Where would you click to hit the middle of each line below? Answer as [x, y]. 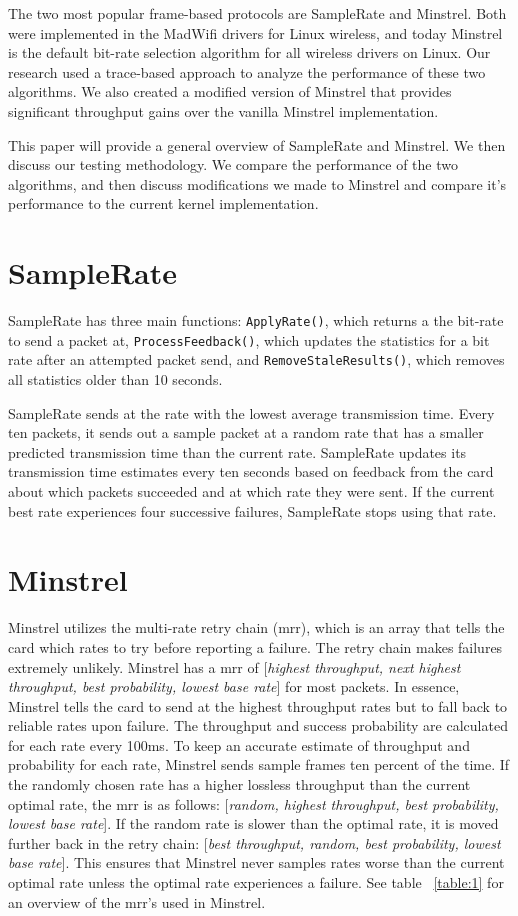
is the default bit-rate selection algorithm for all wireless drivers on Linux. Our [249, 52]
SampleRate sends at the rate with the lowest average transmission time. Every [251, 412]
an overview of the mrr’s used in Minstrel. [137, 901]
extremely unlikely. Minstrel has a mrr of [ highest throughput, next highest [234, 666]
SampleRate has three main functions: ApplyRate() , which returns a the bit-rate [256, 320]
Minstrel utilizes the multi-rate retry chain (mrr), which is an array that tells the [256, 627]
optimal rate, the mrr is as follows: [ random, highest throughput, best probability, [253, 803]
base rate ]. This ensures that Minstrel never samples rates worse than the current [256, 862]
